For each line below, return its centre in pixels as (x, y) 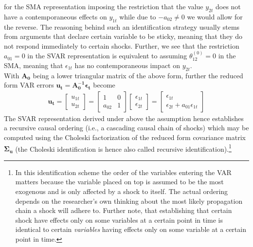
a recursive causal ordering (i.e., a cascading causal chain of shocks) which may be (126, 128)
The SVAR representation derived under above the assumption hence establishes (124, 118)
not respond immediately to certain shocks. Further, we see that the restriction (122, 45)
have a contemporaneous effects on (55, 16)
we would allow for (215, 16)
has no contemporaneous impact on (127, 65)
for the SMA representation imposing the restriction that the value (104, 6)
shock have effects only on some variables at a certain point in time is (119, 220)
